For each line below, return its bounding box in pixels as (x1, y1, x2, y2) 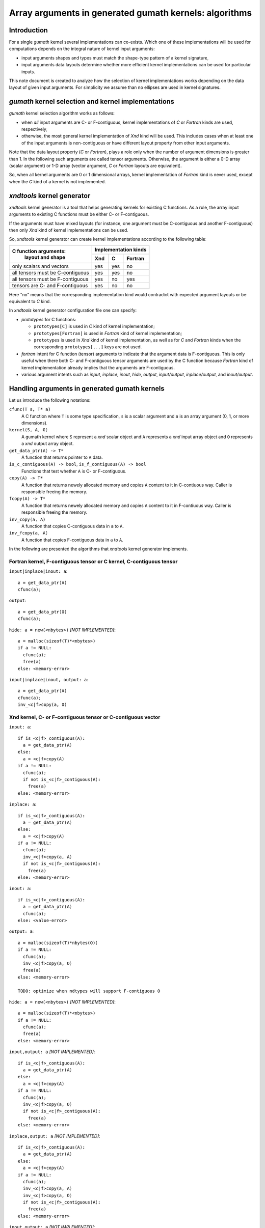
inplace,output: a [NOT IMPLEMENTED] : (9, 1133, 101, 1139)
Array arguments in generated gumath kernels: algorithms (9, 7, 252, 18)
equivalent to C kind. (9, 299, 51, 305)
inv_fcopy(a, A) (9, 530, 49, 536)
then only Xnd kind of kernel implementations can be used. (9, 227, 129, 233)
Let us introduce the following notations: (9, 397, 91, 403)
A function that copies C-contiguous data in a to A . (21, 523, 124, 529)
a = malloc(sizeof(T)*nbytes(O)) (18, 940, 98, 946)
